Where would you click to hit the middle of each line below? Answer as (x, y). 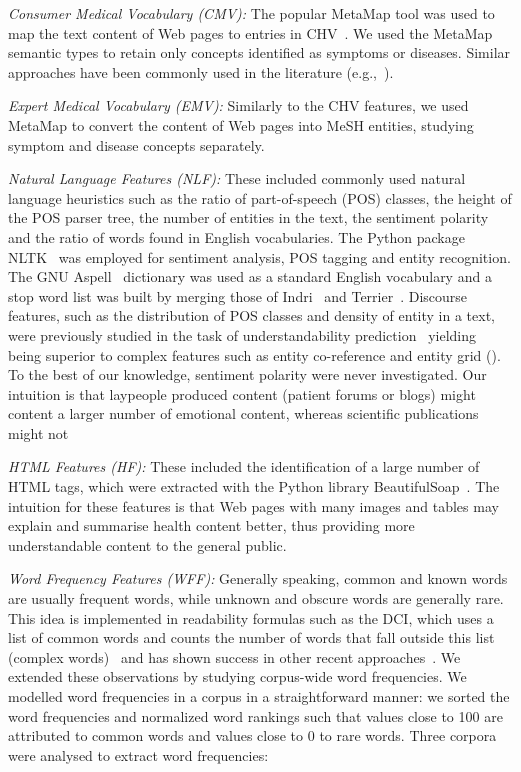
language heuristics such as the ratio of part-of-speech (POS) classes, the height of (260, 197)
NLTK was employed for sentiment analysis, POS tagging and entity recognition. (259, 256)
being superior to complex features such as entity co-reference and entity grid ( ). (254, 354)
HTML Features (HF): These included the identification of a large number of (244, 466)
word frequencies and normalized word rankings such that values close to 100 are (255, 715)
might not (38, 432)
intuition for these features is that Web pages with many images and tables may (253, 505)
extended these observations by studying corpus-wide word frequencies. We (237, 676)
